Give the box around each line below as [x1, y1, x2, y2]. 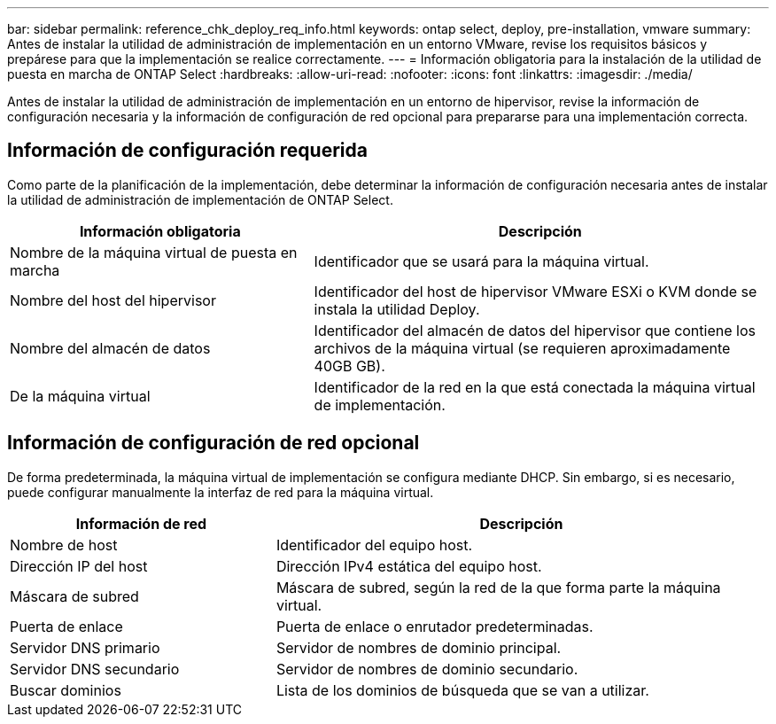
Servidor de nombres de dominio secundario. [275, 659, 578, 678]
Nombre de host [10, 535, 118, 554]
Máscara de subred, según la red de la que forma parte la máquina [275, 578, 721, 596]
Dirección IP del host [10, 557, 148, 575]
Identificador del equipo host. [275, 535, 473, 554]
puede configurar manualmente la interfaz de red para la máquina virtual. [7, 484, 434, 500]
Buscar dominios [10, 681, 121, 699]
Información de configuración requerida [7, 139, 368, 162]
